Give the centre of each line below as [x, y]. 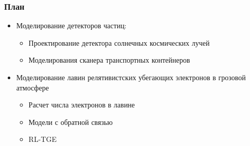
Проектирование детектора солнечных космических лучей [119, 42]
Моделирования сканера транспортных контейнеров [109, 60]
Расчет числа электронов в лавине [82, 105]
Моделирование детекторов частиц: [71, 25]
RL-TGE [42, 139]
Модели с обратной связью [70, 122]
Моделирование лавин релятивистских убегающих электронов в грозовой [131, 77]
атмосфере [32, 87]
